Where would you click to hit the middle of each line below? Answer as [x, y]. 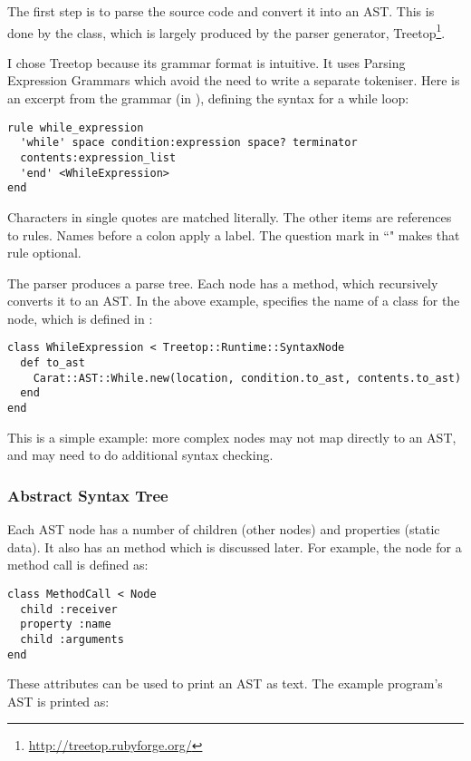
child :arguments [72, 639]
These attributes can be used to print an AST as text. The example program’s [225, 683]
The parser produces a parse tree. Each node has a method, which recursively [223, 283]
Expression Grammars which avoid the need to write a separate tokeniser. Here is [234, 80]
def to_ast [53, 363]
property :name [66, 624]
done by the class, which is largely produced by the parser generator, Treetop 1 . [226, 31]
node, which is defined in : [80, 318]
